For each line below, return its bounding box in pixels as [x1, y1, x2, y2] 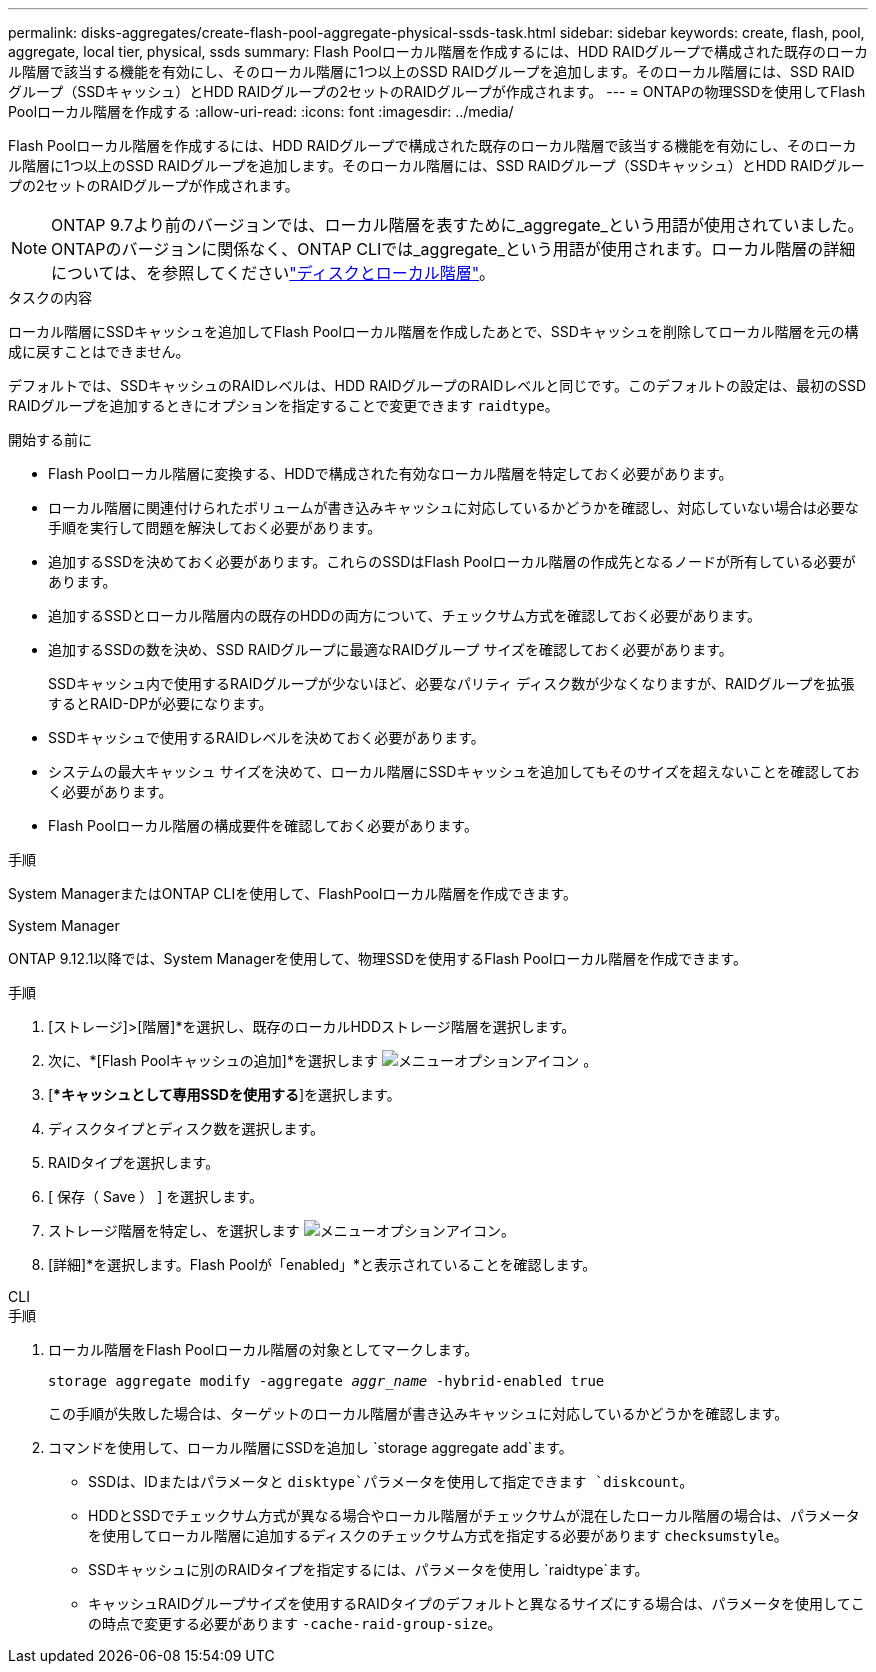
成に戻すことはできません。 [8, 343, 190, 360]
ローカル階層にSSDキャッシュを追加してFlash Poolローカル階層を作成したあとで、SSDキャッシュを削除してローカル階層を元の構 [8, 323, 859, 340]
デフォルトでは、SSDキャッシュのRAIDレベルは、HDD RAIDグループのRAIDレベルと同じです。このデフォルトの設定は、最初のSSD [8, 377, 867, 394]
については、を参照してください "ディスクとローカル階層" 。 [51, 263, 496, 283]
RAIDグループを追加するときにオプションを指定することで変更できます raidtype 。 [8, 397, 559, 414]
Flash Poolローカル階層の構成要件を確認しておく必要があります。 [48, 817, 478, 834]
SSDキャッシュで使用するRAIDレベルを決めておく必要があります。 [48, 729, 485, 746]
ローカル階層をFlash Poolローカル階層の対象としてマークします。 [48, 1341, 479, 1358]
